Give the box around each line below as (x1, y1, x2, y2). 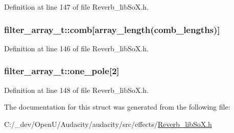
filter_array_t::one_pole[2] (4, 64, 120, 77)
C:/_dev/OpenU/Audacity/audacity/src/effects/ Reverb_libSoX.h (4, 118, 212, 129)
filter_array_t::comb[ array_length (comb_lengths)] (4, 23, 220, 36)
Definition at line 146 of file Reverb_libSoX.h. (4, 43, 149, 53)
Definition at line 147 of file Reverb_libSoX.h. (4, 2, 149, 12)
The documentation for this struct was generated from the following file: (4, 102, 230, 112)
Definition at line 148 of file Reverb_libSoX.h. (4, 84, 149, 95)
